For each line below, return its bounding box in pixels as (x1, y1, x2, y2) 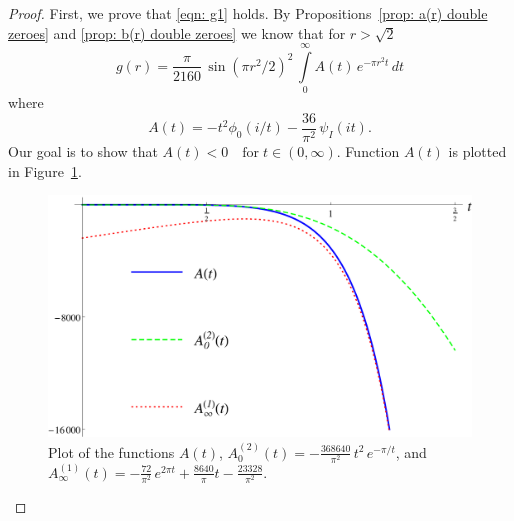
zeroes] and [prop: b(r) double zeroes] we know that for (8, 22, 346, 43)
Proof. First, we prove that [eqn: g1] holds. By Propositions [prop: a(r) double (8, 3, 488, 23)
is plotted (448, 140, 507, 161)
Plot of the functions (48, 441, 175, 462)
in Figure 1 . (8, 160, 82, 181)
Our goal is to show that (8, 140, 158, 161)
